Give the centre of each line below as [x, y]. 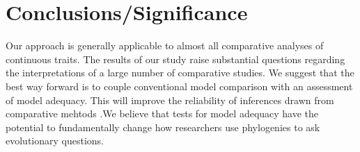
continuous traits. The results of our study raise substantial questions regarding [175, 59]
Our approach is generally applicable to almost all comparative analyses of [165, 45]
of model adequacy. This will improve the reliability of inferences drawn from [170, 100]
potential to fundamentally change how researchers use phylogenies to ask [163, 127]
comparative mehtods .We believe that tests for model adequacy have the [162, 113]
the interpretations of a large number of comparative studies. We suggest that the [180, 73]
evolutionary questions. [55, 141]
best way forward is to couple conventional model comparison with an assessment [179, 86]
